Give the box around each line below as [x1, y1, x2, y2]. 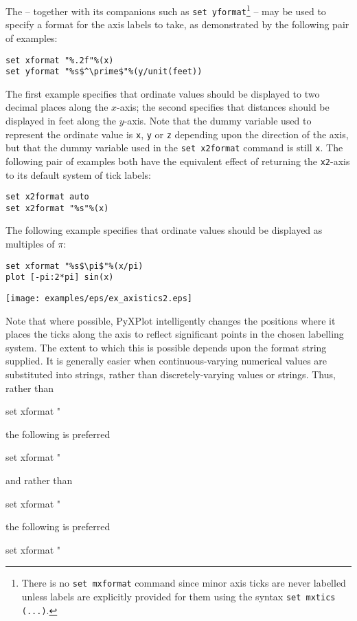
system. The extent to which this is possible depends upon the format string [5, 340, 327, 354]
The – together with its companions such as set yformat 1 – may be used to [5, 2, 326, 18]
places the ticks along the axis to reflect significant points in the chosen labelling [5, 327, 344, 341]
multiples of [5, 237, 55, 251]
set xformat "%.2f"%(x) [5, 55, 114, 65]
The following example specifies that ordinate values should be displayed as [5, 223, 323, 237]
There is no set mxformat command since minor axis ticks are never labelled [21, 576, 346, 590]
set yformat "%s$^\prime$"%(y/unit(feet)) [5, 67, 203, 77]
